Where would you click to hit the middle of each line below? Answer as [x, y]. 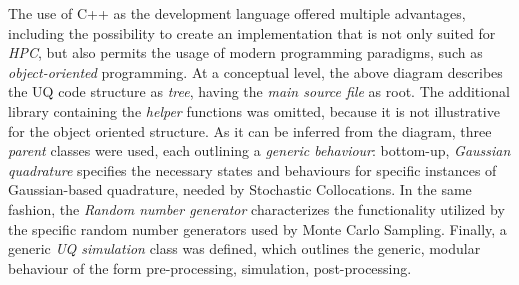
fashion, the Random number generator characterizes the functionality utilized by [256, 208]
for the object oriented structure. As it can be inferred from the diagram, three [250, 130]
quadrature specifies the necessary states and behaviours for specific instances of [252, 169]
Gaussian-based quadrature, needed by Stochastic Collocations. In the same [240, 189]
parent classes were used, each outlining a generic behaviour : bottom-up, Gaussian [259, 150]
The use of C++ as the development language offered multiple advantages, [237, 13]
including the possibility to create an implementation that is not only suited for [252, 32]
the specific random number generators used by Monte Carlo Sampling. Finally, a [257, 228]
